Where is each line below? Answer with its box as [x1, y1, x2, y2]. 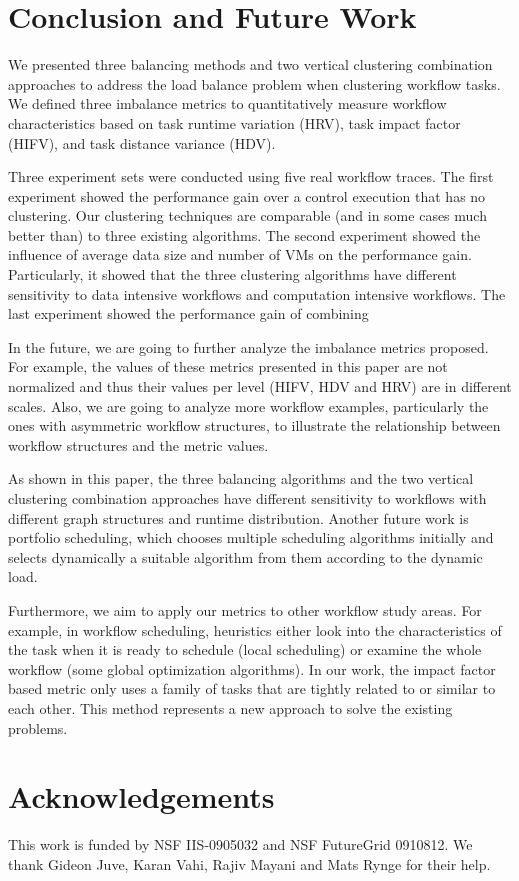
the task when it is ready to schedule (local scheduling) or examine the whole [8, 639, 482, 660]
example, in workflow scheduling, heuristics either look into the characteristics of [8, 619, 502, 640]
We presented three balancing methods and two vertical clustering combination [8, 54, 493, 75]
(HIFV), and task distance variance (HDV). [8, 132, 276, 153]
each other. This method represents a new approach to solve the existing [8, 697, 453, 718]
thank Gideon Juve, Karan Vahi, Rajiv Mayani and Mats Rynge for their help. [8, 853, 491, 874]
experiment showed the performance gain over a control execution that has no [8, 185, 486, 206]
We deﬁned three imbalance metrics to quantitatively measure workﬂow [8, 93, 447, 114]
